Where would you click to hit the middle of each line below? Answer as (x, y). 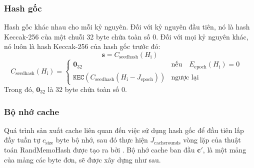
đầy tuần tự (22, 140)
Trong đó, (19, 89)
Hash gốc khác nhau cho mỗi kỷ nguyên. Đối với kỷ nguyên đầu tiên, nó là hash (127, 27)
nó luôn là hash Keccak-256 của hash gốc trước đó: (82, 46)
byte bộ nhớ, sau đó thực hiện (102, 140)
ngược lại (185, 77)
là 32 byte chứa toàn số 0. (87, 89)
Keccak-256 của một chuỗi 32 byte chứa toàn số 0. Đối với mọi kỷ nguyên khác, (126, 36)
